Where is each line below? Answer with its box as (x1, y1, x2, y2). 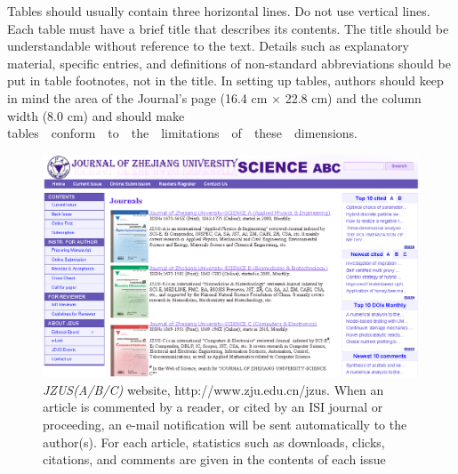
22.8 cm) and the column (285, 88, 422, 107)
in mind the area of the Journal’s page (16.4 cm (7, 88, 268, 107)
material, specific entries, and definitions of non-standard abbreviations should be (7, 53, 451, 72)
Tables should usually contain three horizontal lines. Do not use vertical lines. (7, 2, 430, 20)
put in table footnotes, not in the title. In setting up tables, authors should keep (7, 71, 444, 90)
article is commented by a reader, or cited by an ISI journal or (43, 398, 383, 416)
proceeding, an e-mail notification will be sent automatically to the (43, 415, 407, 434)
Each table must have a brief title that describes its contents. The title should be (7, 19, 449, 37)
